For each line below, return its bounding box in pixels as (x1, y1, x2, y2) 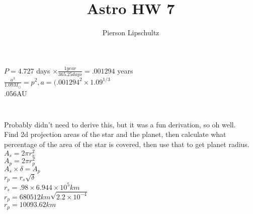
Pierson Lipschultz (102, 27, 159, 38)
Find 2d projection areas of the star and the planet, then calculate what (4, 129, 226, 139)
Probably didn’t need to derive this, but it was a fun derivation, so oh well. (4, 119, 236, 129)
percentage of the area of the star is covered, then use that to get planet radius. (4, 139, 249, 150)
